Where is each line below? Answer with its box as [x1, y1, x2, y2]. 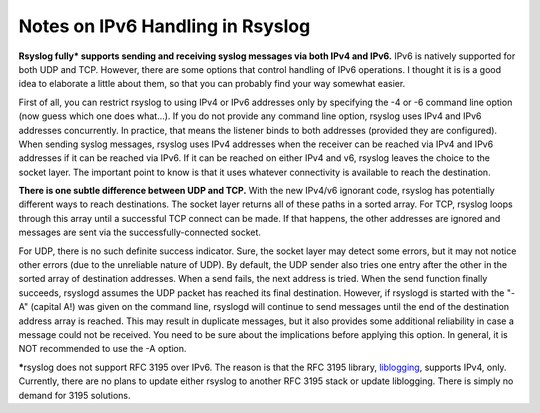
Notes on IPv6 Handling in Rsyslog [18, 15, 311, 37]
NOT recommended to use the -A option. [18, 343, 187, 355]
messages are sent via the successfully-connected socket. [18, 226, 262, 239]
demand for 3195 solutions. [18, 389, 131, 401]
